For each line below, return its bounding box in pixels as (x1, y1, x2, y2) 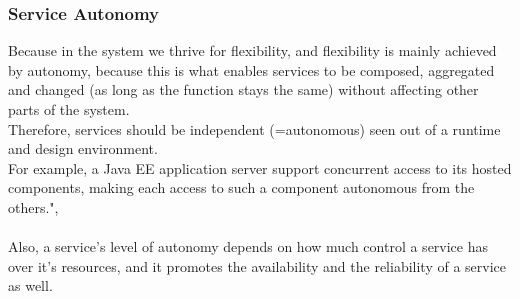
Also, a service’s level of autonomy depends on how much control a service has (8, 236, 489, 257)
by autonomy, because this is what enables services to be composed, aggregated (8, 59, 495, 80)
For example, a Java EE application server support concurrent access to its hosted (8, 157, 512, 178)
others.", (8, 196, 59, 217)
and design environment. (8, 138, 158, 159)
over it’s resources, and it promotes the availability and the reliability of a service (8, 255, 506, 276)
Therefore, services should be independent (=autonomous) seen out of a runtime (8, 118, 501, 139)
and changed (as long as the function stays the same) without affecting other (8, 79, 479, 100)
